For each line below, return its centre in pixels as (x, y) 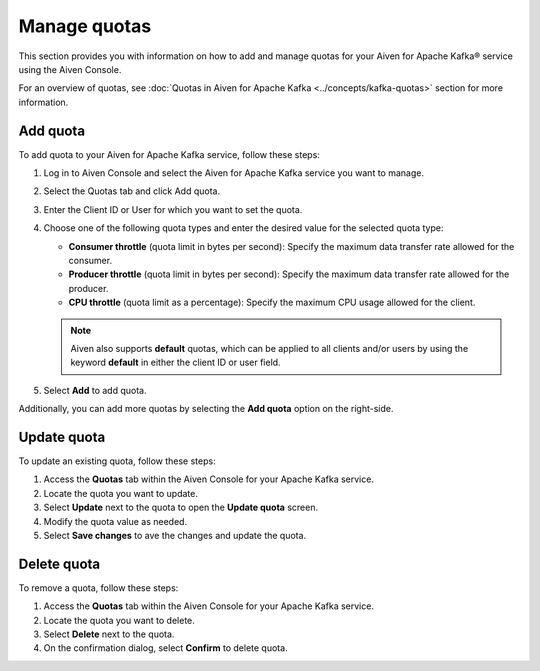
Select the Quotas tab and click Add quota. (131, 191)
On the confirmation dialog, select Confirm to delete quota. (166, 648)
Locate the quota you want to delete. (119, 620)
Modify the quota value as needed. (115, 521)
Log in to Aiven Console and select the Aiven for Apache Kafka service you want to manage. (234, 173)
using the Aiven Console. (70, 69)
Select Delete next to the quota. (109, 634)
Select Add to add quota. (95, 390)
